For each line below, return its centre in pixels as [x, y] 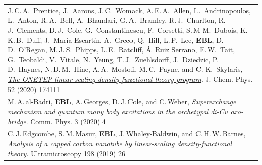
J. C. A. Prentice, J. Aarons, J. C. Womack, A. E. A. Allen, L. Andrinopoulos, [129, 10]
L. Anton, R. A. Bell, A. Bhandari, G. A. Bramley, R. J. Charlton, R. [117, 20]
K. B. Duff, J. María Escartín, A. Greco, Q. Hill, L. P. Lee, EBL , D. [116, 39]
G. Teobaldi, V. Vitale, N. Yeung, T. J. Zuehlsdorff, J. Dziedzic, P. [113, 59]
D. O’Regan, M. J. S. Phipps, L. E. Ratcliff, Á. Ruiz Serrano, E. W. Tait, [121, 50]
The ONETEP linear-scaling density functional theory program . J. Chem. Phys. [130, 79]
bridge [17, 121]
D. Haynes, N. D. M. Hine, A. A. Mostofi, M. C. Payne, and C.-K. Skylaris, [125, 69]
